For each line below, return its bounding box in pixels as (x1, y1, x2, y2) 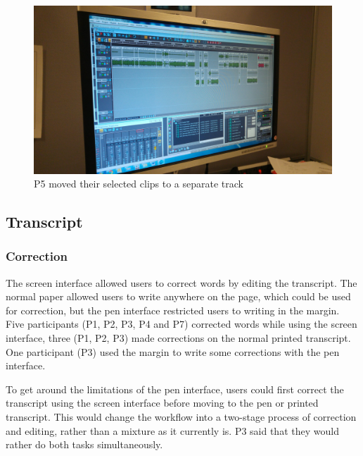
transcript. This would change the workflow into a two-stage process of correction (6, 409, 357, 424)
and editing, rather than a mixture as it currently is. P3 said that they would (6, 423, 339, 438)
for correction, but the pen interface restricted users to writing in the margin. (6, 302, 340, 317)
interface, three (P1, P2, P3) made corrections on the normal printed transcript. (6, 331, 351, 345)
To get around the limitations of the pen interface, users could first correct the (6, 381, 344, 396)
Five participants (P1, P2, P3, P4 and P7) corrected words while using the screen (6, 316, 357, 331)
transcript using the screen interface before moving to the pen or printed (6, 395, 319, 410)
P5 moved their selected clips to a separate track (34, 176, 243, 191)
